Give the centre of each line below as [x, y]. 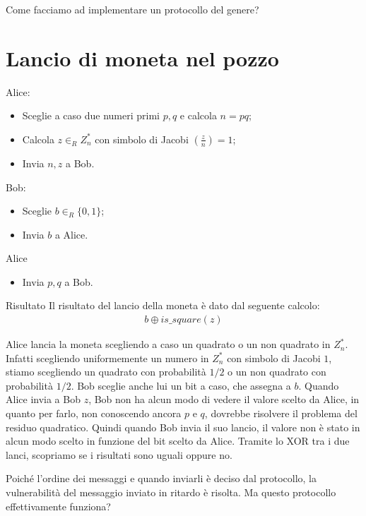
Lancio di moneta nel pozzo [142, 58]
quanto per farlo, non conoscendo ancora [94, 413]
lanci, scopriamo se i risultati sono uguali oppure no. [119, 454]
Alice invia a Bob [43, 399]
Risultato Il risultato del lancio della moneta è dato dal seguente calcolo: [163, 305]
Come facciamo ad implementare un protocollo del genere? [132, 9]
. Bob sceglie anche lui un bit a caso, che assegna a [181, 385]
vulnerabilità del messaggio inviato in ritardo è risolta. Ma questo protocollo [171, 492]
